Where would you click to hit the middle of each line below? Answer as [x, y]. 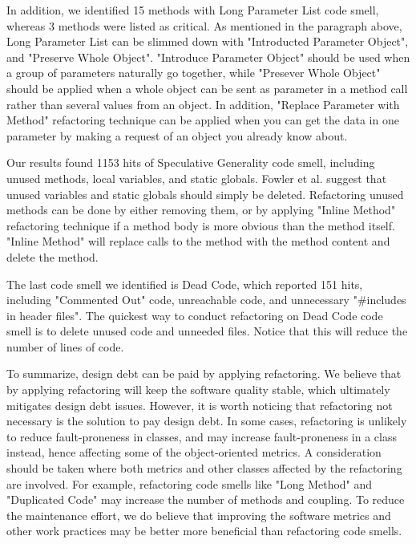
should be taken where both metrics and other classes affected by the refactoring [204, 468]
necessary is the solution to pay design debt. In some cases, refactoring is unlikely [207, 421]
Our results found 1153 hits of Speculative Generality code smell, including [191, 162]
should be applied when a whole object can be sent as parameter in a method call [207, 88]
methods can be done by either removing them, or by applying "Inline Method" [201, 210]
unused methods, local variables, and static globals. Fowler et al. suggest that [197, 178]
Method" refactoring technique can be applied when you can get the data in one [203, 120]
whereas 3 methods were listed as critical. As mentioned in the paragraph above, [204, 25]
